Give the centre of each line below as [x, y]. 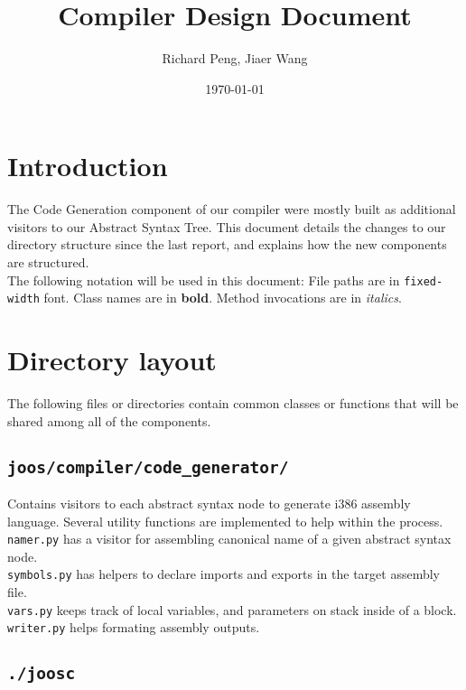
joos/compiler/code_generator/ [148, 467]
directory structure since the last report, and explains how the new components [227, 244]
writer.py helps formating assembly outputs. [134, 627]
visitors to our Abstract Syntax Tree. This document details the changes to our [227, 226]
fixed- [424, 281]
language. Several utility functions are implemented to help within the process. [225, 521]
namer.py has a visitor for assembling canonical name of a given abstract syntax [229, 539]
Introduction [88, 166]
